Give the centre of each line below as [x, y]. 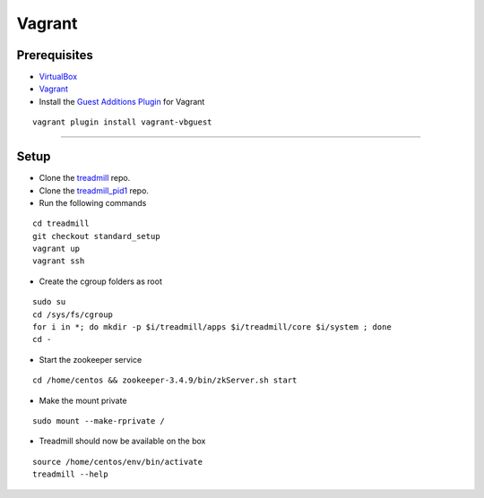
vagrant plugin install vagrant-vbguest [122, 122]
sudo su [49, 302]
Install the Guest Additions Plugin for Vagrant [122, 101]
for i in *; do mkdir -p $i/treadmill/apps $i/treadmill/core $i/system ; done [212, 327]
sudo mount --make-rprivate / [99, 421]
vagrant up [56, 249]
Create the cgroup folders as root [101, 281]
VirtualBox [58, 77]
